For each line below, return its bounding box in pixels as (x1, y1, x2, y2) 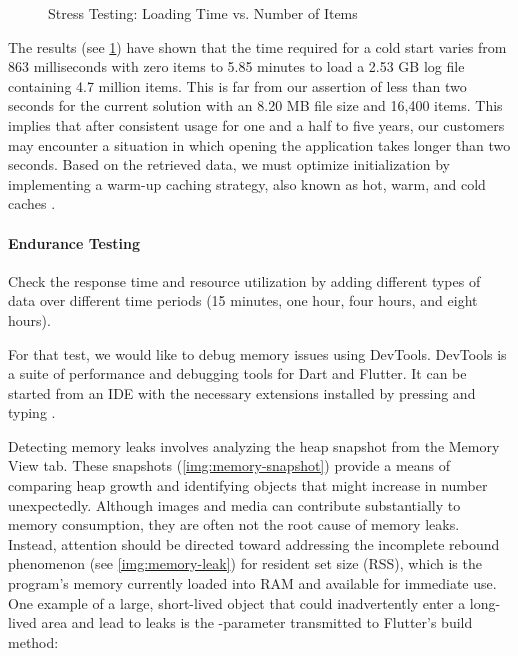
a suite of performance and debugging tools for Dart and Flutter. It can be (8, 363, 467, 384)
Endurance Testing (8, 232, 141, 253)
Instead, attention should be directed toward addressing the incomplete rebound (8, 533, 500, 554)
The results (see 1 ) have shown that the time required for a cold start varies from (8, 36, 507, 57)
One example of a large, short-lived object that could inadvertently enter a (8, 592, 466, 613)
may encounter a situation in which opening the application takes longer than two (8, 134, 511, 155)
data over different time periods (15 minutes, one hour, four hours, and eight (8, 290, 478, 311)
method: (8, 631, 59, 652)
